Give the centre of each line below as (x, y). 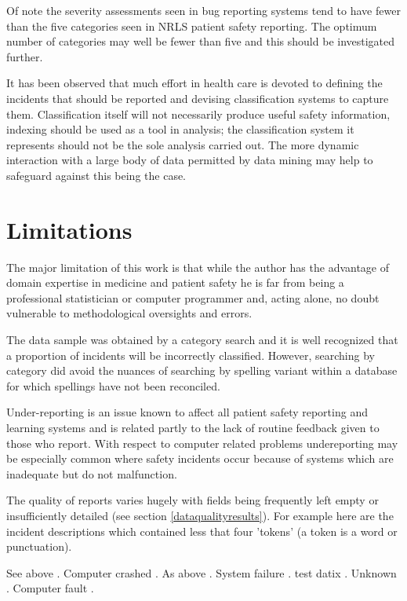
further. (25, 56)
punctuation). (39, 546)
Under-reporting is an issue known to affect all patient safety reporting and (187, 412)
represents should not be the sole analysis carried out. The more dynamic (183, 144)
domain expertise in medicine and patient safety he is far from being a (175, 282)
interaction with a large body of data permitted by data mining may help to (190, 160)
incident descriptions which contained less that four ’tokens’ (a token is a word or (202, 531)
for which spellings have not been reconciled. (113, 385)
